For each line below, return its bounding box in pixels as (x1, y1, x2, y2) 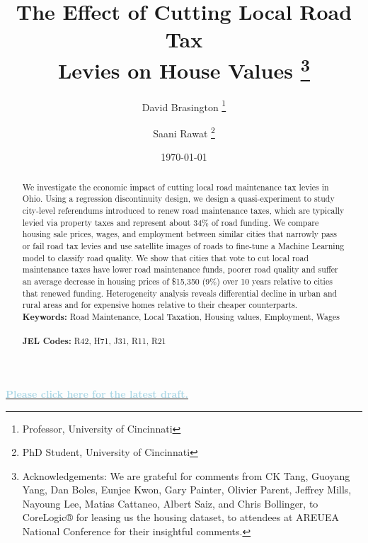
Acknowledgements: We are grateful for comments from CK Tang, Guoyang (22, 468, 350, 483)
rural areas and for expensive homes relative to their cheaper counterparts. (22, 299, 298, 311)
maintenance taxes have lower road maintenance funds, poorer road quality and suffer (22, 263, 338, 275)
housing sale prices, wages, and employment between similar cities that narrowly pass (22, 228, 337, 240)
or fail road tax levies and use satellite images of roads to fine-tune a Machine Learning (22, 240, 345, 251)
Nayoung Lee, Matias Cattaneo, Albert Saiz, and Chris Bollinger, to (22, 496, 318, 510)
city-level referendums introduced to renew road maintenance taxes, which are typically (22, 205, 345, 217)
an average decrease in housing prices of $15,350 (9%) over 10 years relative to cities (22, 275, 333, 287)
